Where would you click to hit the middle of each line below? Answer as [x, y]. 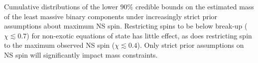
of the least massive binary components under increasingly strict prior [111, 16]
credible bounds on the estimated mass [194, 6]
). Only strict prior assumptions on [191, 45]
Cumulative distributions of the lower [61, 6]
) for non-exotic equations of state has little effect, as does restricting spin [139, 35]
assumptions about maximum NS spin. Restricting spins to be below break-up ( [126, 26]
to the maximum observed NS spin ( [60, 45]
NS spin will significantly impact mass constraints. [81, 54]
